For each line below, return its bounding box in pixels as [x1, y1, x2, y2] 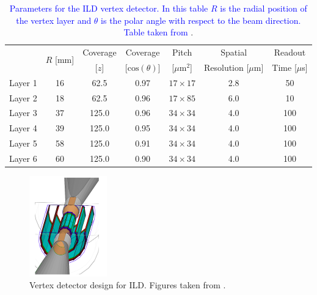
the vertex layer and [16, 13, 92, 26]
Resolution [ [203, 60, 249, 73]
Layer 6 [9, 151, 37, 164]
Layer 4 [9, 122, 37, 134]
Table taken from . [123, 26, 194, 38]
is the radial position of [220, 2, 307, 14]
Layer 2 [9, 91, 37, 104]
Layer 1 [9, 76, 37, 89]
